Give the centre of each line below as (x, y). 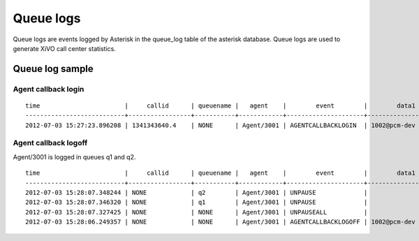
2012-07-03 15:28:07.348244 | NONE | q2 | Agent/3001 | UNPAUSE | (197, 192)
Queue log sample (53, 69)
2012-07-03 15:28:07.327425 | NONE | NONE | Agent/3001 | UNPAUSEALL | (197, 212)
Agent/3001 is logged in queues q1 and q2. (74, 156)
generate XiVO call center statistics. (65, 48)
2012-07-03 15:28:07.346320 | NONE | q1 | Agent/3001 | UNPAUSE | (197, 202)
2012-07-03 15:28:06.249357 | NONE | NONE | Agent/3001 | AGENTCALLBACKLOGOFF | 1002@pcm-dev (220, 222)
